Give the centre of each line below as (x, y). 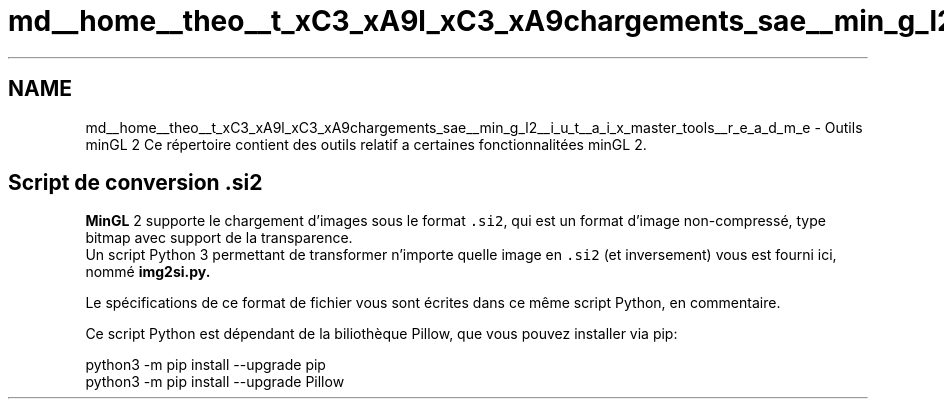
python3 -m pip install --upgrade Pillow (215, 382)
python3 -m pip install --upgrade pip (205, 365)
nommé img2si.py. (148, 272)
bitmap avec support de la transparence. (219, 238)
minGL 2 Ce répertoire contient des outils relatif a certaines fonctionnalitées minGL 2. (366, 144)
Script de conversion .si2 (135, 183)
